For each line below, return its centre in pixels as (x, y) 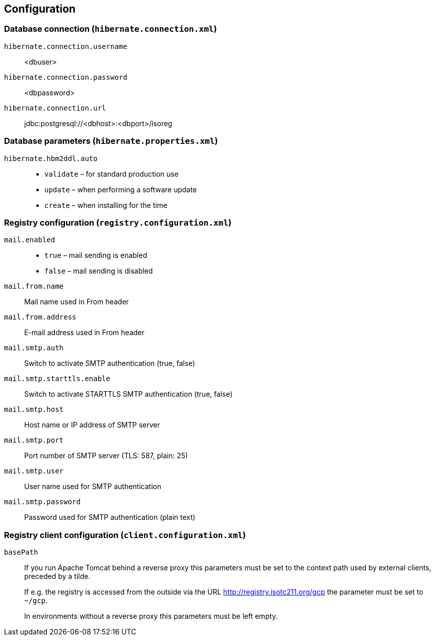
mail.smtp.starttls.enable (57, 379)
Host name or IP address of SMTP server (92, 425)
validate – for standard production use (112, 174)
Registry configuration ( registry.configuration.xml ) (118, 222)
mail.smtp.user (34, 471)
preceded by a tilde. (57, 576)
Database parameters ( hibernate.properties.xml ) (111, 141)
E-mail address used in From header (84, 333)
